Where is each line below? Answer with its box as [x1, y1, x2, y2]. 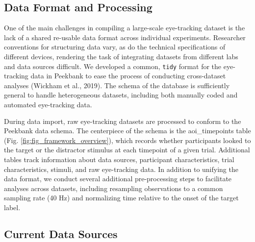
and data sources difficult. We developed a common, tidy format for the [4, 61, 222, 71]
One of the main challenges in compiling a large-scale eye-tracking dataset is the [4, 23, 245, 33]
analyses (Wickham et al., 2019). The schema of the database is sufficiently [4, 80, 230, 90]
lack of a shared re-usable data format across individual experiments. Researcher [4, 32, 246, 42]
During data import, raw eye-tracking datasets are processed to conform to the [4, 116, 241, 126]
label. [4, 202, 21, 212]
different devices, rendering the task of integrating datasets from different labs [4, 51, 238, 61]
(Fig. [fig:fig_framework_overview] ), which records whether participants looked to [4, 135, 251, 145]
